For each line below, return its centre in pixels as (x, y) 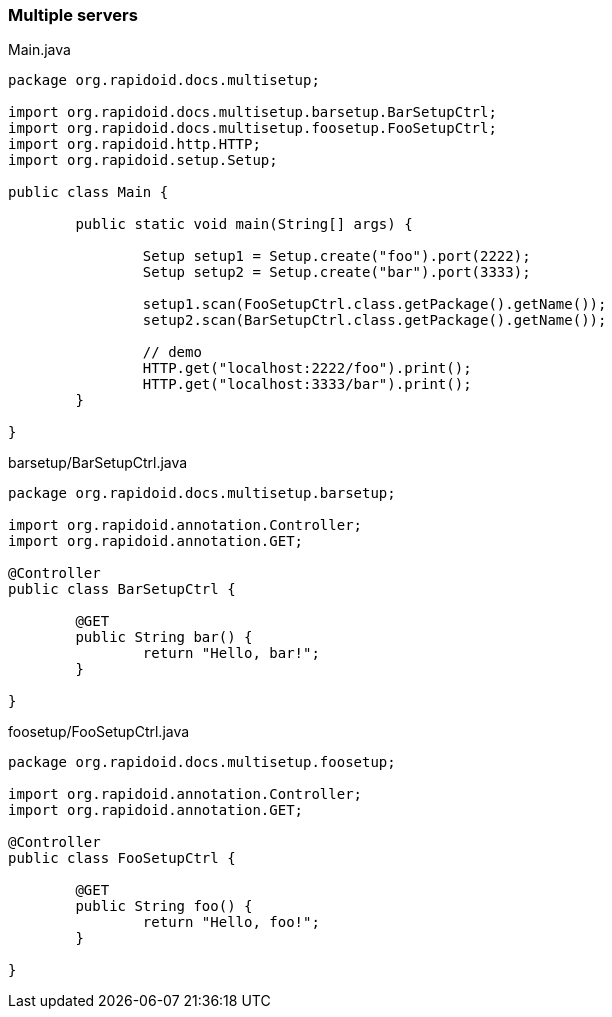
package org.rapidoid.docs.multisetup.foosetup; (202, 762)
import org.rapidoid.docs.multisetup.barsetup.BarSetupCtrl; (252, 112)
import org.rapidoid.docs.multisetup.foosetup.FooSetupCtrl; (252, 128)
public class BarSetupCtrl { (122, 589)
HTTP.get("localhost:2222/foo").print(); (307, 368)
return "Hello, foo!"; (231, 922)
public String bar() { (164, 637)
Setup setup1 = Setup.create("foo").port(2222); (336, 256)
